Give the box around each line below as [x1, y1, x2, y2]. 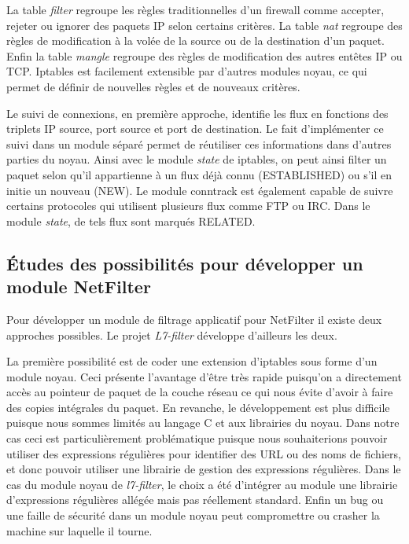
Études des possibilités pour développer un [6, 251, 363, 275]
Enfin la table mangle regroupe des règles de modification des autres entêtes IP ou [6, 47, 403, 64]
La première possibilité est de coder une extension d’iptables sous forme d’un [6, 353, 378, 369]
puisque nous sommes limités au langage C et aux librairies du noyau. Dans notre [6, 414, 400, 431]
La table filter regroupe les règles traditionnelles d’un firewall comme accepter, [6, 2, 385, 17]
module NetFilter [6, 274, 151, 299]
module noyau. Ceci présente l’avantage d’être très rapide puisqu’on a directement [6, 368, 402, 384]
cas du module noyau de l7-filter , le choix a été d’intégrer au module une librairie [6, 476, 398, 492]
